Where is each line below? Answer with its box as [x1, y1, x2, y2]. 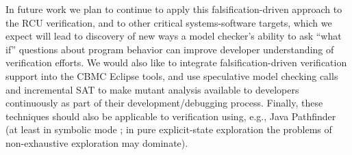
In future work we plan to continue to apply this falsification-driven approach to [5, 2, 342, 16]
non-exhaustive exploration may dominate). [5, 135, 188, 150]
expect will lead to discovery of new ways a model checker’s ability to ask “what [5, 29, 342, 43]
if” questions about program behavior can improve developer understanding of [5, 42, 334, 56]
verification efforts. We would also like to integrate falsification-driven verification [5, 55, 347, 70]
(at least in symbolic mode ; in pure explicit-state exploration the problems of [5, 122, 332, 137]
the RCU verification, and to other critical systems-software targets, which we [5, 15, 332, 29]
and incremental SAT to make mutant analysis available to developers [5, 82, 299, 96]
